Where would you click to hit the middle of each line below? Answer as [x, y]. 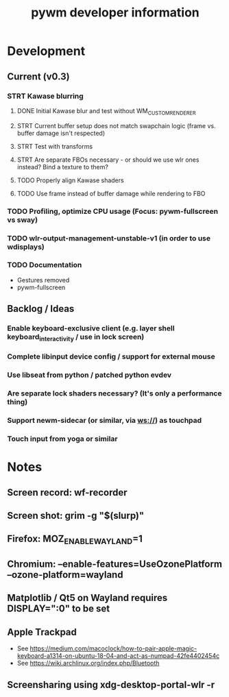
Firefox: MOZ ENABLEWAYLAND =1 [75, 540]
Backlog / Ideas [41, 309]
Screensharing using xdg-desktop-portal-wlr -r [111, 684]
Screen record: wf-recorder [67, 492]
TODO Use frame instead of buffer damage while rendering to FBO [111, 193]
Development [46, 51]
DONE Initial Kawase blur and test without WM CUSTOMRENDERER [107, 111]
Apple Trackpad [42, 632]
